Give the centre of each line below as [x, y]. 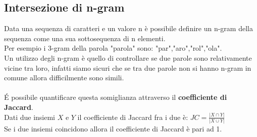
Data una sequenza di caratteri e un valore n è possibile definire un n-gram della [128, 28]
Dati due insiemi [30, 117]
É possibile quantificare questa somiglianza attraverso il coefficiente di [116, 97]
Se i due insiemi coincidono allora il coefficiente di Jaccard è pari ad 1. [113, 129]
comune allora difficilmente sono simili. [64, 78]
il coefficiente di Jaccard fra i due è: [133, 117]
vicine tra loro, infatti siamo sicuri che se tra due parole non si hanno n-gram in [128, 67]
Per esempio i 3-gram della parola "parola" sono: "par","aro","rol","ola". [113, 48]
